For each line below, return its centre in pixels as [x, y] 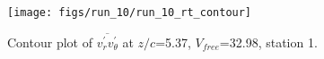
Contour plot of [50, 42]
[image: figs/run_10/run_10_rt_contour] [130, 13]
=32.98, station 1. [268, 42]
